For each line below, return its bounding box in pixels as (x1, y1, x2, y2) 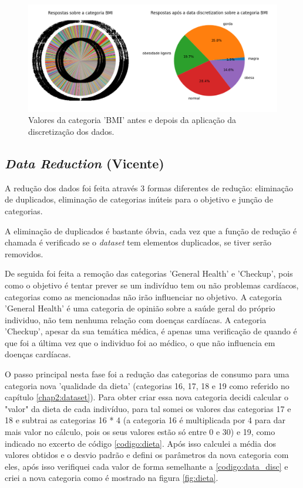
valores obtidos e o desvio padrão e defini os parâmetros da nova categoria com (5, 449, 289, 461)
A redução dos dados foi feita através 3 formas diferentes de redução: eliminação (5, 181, 293, 194)
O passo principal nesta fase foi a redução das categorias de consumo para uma (5, 368, 289, 380)
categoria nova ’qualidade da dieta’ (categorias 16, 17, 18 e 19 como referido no (5, 379, 289, 391)
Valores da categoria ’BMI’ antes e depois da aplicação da (28, 114, 236, 126)
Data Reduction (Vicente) (5, 154, 164, 172)
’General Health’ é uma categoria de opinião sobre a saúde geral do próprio (5, 302, 275, 314)
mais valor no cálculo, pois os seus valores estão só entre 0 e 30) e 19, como (5, 426, 275, 438)
